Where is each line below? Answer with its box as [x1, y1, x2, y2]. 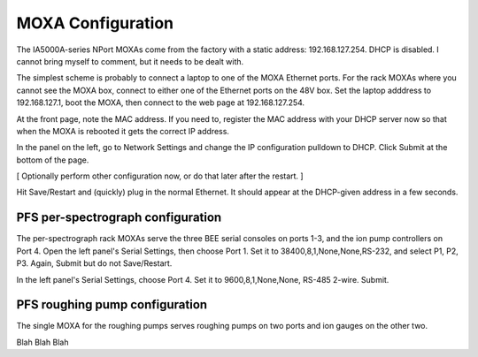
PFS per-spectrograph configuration [16, 210, 222, 225]
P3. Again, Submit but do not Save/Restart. [16, 258, 173, 269]
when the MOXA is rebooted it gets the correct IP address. [16, 125, 230, 136]
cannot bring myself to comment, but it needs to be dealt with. [16, 56, 244, 66]
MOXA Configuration [16, 13, 174, 33]
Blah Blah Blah [16, 337, 69, 347]
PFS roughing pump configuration [16, 297, 208, 313]
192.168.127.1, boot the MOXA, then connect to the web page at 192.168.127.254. [16, 97, 305, 108]
